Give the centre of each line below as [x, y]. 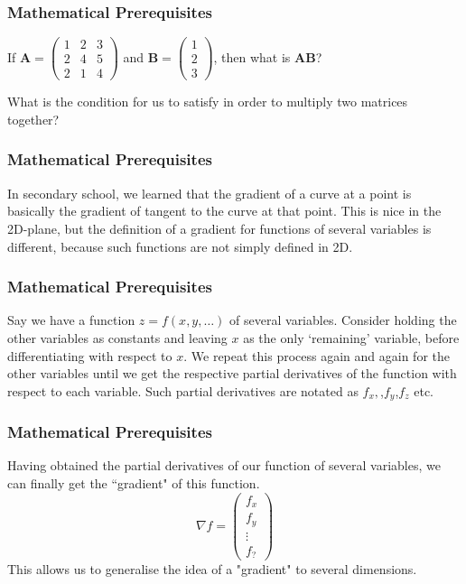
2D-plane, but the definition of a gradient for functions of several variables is [219, 228]
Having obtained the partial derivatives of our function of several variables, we [224, 465]
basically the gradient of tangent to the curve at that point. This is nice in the [224, 211]
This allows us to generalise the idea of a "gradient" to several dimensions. [212, 569]
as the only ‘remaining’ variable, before [351, 337]
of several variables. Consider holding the [343, 320]
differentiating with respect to [90, 355]
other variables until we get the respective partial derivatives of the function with [232, 373]
